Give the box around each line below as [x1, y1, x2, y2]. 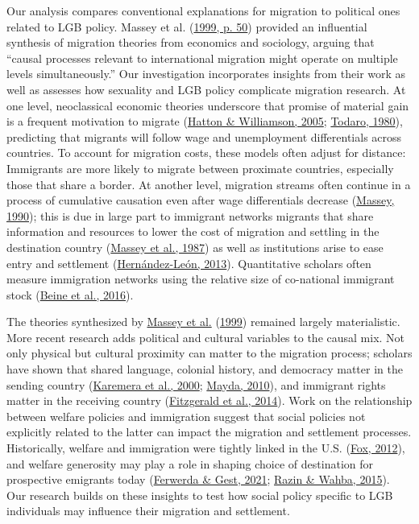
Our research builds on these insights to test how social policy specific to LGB [6, 486, 393, 503]
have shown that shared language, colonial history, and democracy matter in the [6, 361, 403, 378]
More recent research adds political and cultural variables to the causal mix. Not [6, 328, 405, 345]
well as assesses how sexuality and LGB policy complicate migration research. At [6, 80, 406, 97]
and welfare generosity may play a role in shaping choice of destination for [6, 455, 373, 472]
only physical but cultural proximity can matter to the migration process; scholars [6, 345, 413, 361]
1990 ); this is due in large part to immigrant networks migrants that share [6, 207, 374, 224]
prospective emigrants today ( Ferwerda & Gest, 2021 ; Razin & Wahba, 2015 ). [6, 471, 390, 488]
